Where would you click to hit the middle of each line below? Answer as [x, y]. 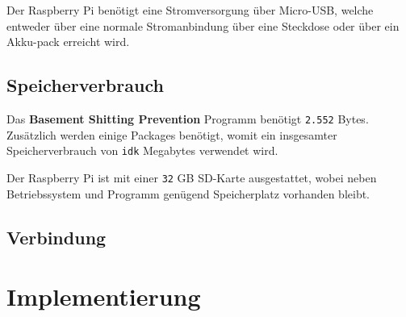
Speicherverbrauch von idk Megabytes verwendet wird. [142, 150]
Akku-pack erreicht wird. [68, 42]
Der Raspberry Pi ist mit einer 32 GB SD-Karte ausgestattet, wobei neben [192, 177]
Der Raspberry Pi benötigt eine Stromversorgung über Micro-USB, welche [190, 10]
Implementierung [104, 296]
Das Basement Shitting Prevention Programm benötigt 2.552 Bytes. [188, 118]
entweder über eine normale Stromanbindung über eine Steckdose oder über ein [203, 25]
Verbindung [57, 237]
